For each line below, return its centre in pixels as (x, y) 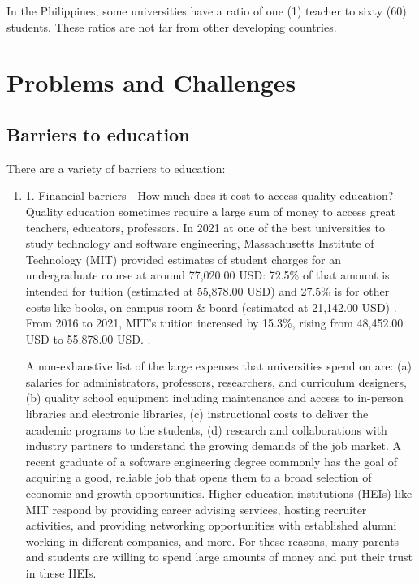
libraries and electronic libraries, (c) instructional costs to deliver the (197, 414)
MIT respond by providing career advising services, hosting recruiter (196, 509)
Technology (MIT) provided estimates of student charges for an (183, 259)
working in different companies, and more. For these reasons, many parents (212, 541)
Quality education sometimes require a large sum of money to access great (210, 211)
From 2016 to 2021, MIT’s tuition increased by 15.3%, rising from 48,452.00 (214, 323)
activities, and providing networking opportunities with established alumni (211, 525)
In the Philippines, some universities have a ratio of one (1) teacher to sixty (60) (207, 11)
